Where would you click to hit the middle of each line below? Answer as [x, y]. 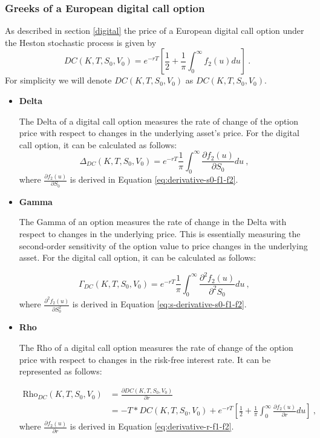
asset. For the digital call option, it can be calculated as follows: [138, 257]
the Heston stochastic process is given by [81, 42]
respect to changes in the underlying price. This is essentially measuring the [160, 233]
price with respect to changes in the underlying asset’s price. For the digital [159, 133]
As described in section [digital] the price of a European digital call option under [155, 31]
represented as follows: [60, 371]
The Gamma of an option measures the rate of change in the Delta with [153, 222]
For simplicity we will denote [58, 80]
